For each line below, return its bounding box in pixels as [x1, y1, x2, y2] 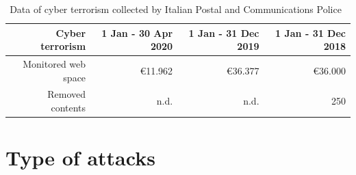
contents [51, 100, 86, 115]
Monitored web [23, 57, 86, 71]
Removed [47, 87, 86, 101]
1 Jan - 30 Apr [101, 25, 173, 40]
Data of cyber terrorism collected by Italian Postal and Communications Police [10, 2, 342, 16]
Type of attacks [5, 144, 155, 172]
